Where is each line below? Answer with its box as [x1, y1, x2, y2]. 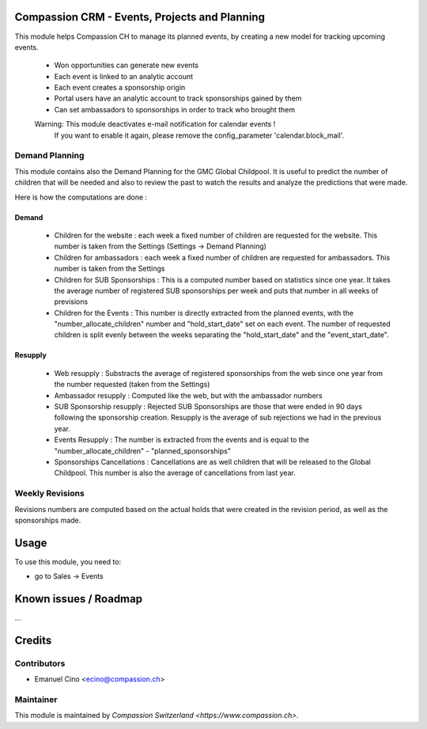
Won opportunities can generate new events [54, 60, 199, 70]
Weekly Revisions [14, 488, 85, 499]
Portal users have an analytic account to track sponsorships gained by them [54, 93, 302, 103]
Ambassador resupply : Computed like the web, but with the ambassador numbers [54, 390, 323, 400]
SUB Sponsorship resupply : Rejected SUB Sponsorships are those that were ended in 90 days [54, 402, 363, 412]
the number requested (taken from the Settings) [54, 380, 210, 389]
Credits [14, 633, 52, 647]
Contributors [14, 658, 66, 669]
